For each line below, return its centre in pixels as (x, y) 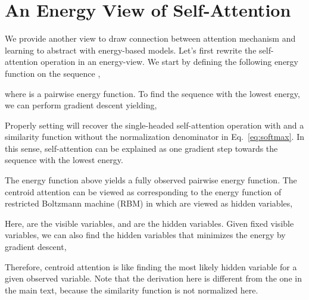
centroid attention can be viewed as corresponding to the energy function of (143, 191)
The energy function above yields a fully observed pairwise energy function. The (151, 180)
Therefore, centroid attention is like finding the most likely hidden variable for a (151, 266)
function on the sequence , (53, 73)
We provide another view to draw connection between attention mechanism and (150, 38)
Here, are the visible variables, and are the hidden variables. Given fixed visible (149, 223)
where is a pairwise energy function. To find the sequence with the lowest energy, (152, 93)
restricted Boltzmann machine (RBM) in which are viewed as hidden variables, (149, 203)
